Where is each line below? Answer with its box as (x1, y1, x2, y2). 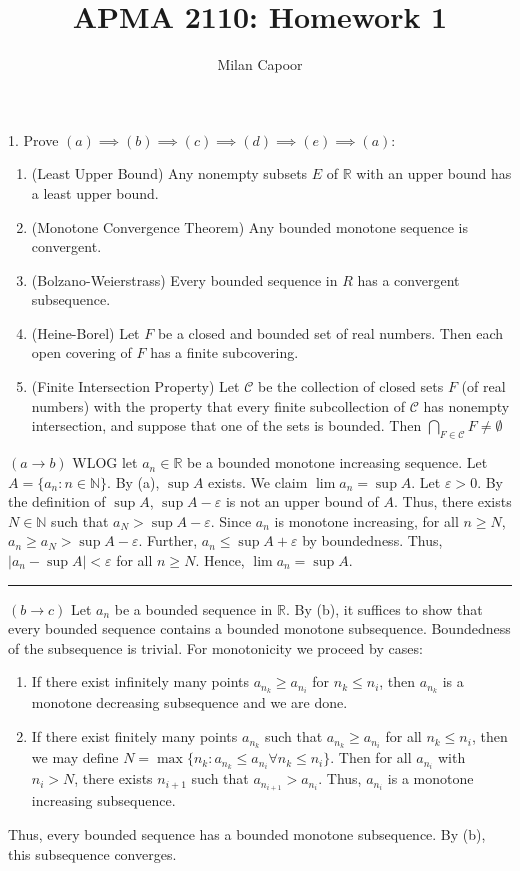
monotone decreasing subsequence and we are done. (31, 692, 348, 713)
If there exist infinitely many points (31, 671, 250, 692)
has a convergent (357, 269, 460, 290)
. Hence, (195, 550, 245, 571)
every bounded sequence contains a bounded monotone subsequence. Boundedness (8, 618, 511, 639)
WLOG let (72, 452, 138, 473)
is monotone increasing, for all (274, 510, 459, 531)
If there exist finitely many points (31, 726, 238, 747)
